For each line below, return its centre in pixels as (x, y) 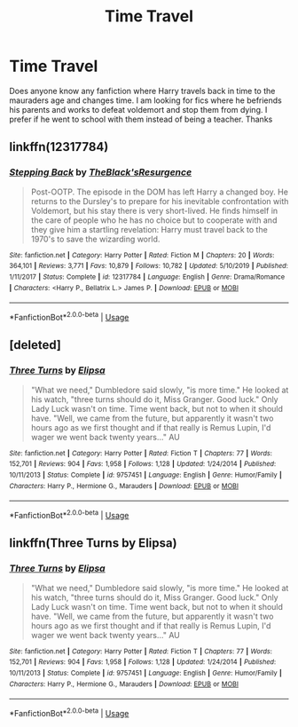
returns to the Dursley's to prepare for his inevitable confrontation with (160, 201)
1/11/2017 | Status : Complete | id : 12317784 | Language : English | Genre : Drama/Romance (147, 277)
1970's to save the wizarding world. (95, 239)
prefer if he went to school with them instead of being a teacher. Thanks (141, 119)
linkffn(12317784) (59, 147)
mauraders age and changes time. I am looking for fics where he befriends (145, 100)
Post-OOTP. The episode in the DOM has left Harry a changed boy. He (159, 192)
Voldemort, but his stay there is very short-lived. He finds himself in (154, 210)
